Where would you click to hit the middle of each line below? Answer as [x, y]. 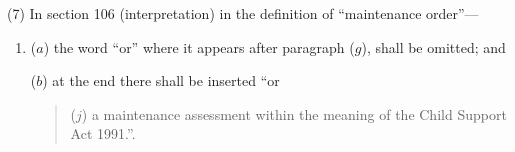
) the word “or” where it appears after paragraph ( [199, 46]
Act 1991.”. [103, 133]
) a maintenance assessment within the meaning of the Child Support [294, 113]
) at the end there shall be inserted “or [161, 80]
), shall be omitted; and [433, 46]
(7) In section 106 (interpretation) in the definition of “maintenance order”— [243, 13]
